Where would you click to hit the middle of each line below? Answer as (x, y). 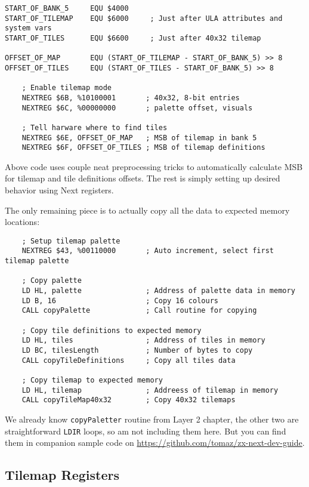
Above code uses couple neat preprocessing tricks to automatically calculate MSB (154, 166)
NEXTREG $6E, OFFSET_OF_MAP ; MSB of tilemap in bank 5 (139, 138)
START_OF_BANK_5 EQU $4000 (67, 8)
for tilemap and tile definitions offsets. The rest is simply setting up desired (143, 178)
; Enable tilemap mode (67, 88)
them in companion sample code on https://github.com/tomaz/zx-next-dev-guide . (155, 443)
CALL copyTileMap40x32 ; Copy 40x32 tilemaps (129, 400)
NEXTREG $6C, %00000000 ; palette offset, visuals (137, 108)
